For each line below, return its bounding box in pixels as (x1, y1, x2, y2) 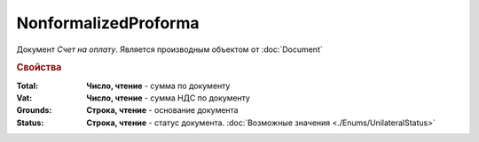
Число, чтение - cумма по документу (86, 80, 231, 91)
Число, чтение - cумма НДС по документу (86, 93, 250, 103)
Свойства (16, 62, 62, 74)
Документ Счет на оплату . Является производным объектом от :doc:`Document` (16, 44, 323, 55)
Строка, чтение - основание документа (86, 105, 239, 116)
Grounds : (16, 105, 52, 116)
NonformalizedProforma (16, 13, 200, 33)
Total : (16, 80, 39, 91)
